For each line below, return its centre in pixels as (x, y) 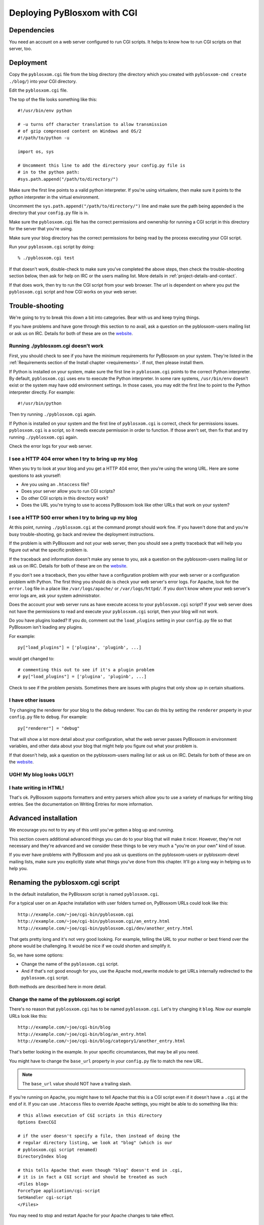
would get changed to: (32, 659)
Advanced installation (43, 818)
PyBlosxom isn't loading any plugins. (46, 627)
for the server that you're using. (41, 229)
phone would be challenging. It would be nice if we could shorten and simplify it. (90, 946)
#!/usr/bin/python (40, 404)
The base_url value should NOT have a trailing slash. (77, 1083)
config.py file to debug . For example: (48, 717)
